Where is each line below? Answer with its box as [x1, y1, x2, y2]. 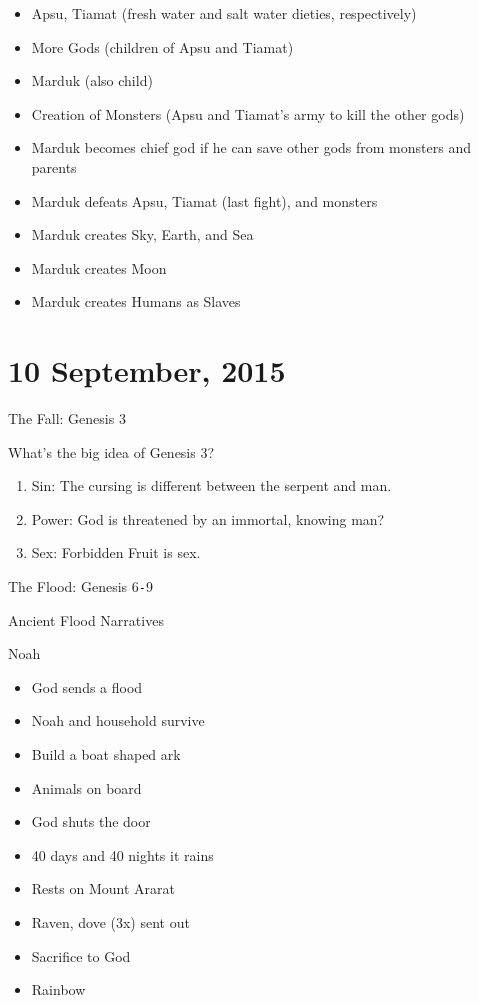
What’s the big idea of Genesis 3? [8, 441, 215, 462]
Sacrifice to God [31, 945, 131, 966]
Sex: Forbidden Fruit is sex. [31, 542, 201, 563]
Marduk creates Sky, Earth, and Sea [31, 224, 254, 245]
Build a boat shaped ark [31, 744, 181, 765]
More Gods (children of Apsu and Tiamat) [31, 36, 294, 57]
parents [31, 156, 77, 177]
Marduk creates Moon [31, 257, 167, 278]
